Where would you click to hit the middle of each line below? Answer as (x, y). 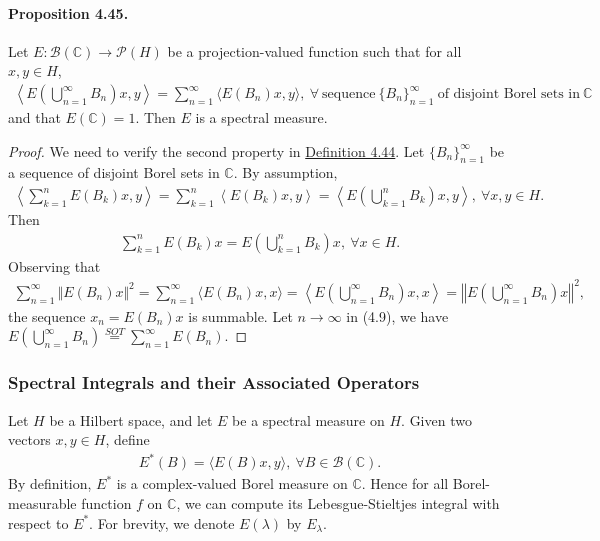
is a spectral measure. (261, 117)
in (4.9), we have (397, 315)
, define (127, 439)
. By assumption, (285, 172)
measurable (42, 502)
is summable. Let (240, 315)
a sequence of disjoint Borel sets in (114, 172)
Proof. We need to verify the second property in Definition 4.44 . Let (216, 150)
